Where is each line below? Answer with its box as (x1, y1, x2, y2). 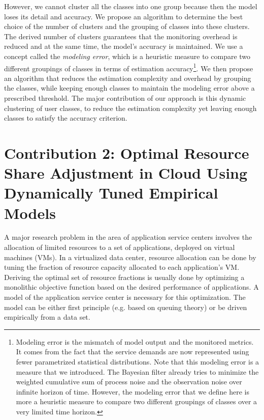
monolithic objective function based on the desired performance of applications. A (4, 282, 259, 292)
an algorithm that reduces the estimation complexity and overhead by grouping (4, 72, 251, 83)
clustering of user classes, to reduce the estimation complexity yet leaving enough (4, 102, 257, 113)
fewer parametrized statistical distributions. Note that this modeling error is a (16, 356, 259, 367)
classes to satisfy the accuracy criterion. (4, 113, 127, 123)
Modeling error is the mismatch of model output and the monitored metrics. (16, 336, 254, 347)
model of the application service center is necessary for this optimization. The (4, 292, 246, 302)
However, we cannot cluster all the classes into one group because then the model (4, 1, 257, 11)
